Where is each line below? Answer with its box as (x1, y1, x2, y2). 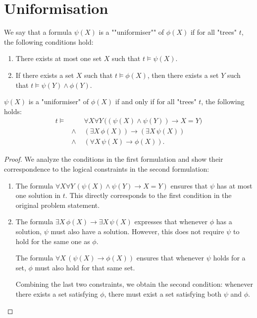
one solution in (15, 190, 61, 200)
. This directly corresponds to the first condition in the (65, 190, 232, 200)
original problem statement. (15, 199, 100, 210)
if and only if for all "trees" (115, 96, 197, 107)
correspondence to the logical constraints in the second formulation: (4, 163, 209, 174)
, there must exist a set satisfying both (104, 288, 221, 299)
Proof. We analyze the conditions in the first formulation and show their (4, 154, 223, 164)
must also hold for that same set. (35, 262, 135, 272)
